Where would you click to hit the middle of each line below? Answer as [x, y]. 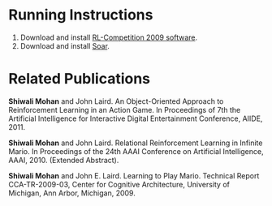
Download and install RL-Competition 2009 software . [108, 37]
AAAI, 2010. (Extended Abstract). [64, 160]
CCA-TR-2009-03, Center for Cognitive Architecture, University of [119, 184]
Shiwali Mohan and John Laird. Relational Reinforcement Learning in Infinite [136, 143]
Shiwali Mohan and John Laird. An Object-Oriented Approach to [116, 101]
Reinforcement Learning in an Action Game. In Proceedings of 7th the [125, 109]
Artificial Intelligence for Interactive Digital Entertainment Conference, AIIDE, [136, 118]
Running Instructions [81, 15]
